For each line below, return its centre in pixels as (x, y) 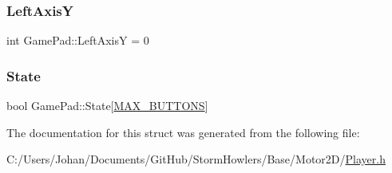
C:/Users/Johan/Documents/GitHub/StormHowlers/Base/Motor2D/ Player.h (196, 159)
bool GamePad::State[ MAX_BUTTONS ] (107, 106)
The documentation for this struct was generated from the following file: (183, 132)
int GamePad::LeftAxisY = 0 (78, 40)
